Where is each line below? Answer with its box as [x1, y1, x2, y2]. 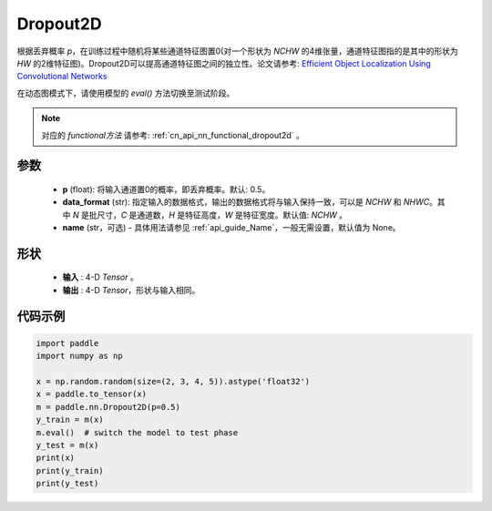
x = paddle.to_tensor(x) [36, 389, 148, 400]
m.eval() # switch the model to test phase [36, 427, 239, 437]
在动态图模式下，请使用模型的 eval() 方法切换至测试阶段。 [16, 87, 235, 98]
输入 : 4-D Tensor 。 [62, 271, 138, 282]
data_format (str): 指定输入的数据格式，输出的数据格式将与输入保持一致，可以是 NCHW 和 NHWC [62, 197, 430, 208]
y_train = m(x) [36, 414, 104, 425]
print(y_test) [36, 478, 99, 489]
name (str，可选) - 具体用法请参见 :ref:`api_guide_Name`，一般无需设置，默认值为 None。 [62, 222, 401, 233]
